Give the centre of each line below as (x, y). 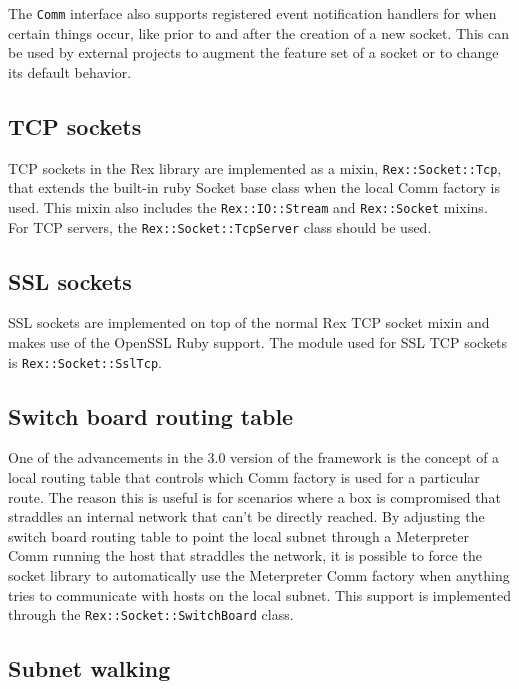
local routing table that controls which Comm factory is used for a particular (244, 477)
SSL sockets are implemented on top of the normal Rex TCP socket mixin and (249, 322)
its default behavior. (70, 71)
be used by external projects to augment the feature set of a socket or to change (253, 52)
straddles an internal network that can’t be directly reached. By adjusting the (246, 516)
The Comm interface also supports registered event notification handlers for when (252, 13)
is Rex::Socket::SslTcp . (85, 361)
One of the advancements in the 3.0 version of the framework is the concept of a (254, 457)
